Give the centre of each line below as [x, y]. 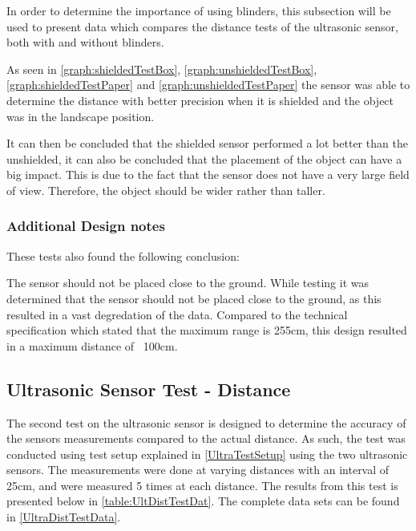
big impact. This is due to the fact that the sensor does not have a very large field [208, 174]
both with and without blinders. [85, 42]
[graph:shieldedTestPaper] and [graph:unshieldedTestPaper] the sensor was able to [208, 85]
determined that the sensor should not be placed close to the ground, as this [194, 298]
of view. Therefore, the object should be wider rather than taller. [166, 190]
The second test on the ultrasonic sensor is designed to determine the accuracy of [206, 422]
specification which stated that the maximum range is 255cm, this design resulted [207, 330]
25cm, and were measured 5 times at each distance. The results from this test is [202, 485]
